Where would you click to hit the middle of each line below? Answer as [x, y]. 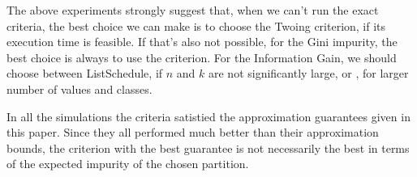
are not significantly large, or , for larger [308, 73]
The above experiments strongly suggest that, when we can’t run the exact [193, 10]
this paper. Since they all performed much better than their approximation [193, 132]
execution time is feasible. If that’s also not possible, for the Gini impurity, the [202, 42]
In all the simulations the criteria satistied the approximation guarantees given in [208, 116]
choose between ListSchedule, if [85, 73]
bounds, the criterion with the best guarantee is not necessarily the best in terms [208, 147]
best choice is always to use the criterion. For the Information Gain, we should [202, 57]
